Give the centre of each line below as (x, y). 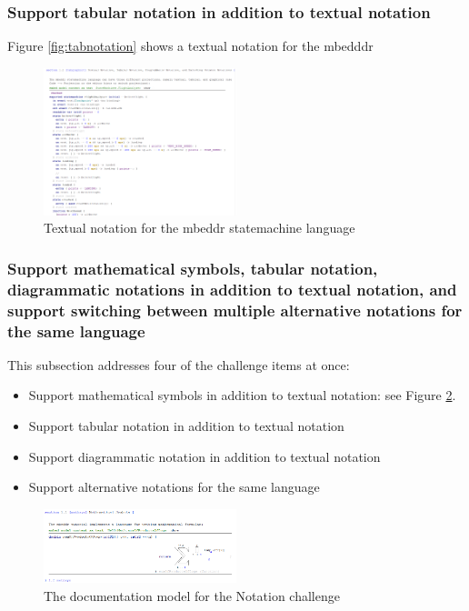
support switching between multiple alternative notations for (235, 310)
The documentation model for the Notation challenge (192, 595)
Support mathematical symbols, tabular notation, (193, 268)
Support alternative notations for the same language (174, 487)
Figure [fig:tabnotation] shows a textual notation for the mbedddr (190, 46)
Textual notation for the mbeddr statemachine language (200, 228)
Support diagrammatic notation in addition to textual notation (205, 456)
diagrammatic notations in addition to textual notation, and (232, 289)
